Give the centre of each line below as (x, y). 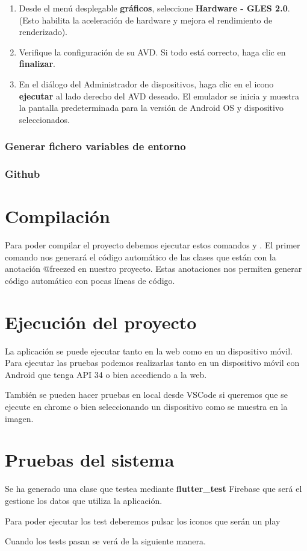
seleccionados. (44, 119)
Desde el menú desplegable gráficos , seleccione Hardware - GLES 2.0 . (154, 8)
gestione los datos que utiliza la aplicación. (84, 500)
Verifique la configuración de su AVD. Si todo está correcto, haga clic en (152, 52)
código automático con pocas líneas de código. (90, 280)
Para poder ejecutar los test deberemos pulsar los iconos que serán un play (143, 521)
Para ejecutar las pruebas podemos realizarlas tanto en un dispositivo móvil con (152, 363)
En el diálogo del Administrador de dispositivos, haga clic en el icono (146, 83)
